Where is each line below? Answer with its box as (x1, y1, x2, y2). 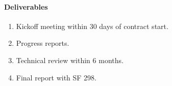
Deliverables (4, 1, 48, 12)
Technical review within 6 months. (16, 54, 124, 65)
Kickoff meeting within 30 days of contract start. (16, 20, 168, 31)
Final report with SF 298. (16, 72, 97, 82)
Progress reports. (16, 38, 69, 48)
